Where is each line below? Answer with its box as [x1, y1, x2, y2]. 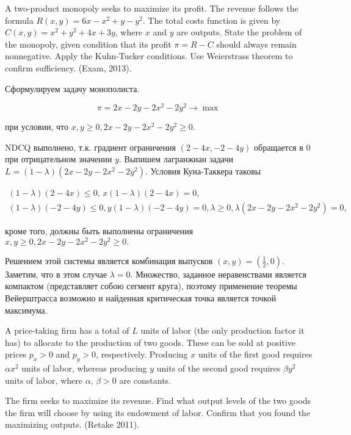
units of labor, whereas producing [21, 362, 147, 375]
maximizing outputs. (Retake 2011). [5, 418, 139, 431]
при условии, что [5, 120, 68, 133]
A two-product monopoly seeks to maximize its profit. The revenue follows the [5, 2, 299, 14]
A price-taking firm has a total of [5, 324, 129, 337]
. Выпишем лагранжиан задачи [118, 153, 234, 165]
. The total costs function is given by [142, 13, 281, 26]
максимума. [5, 303, 48, 316]
